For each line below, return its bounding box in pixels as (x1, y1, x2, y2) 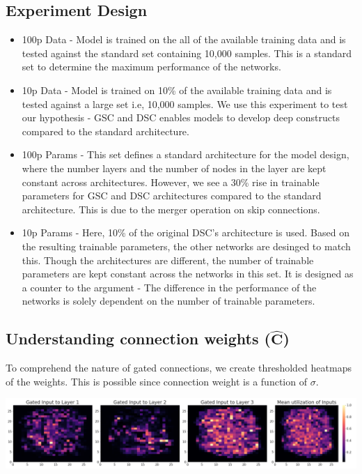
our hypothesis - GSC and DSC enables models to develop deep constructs (22, 110, 340, 125)
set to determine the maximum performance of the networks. (22, 59, 281, 74)
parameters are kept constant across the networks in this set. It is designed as (22, 266, 354, 281)
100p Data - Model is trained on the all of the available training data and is (22, 32, 346, 47)
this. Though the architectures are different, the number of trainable (22, 252, 314, 267)
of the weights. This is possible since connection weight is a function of (6, 374, 307, 388)
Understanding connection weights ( (6, 328, 271, 349)
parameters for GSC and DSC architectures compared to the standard (22, 188, 322, 203)
